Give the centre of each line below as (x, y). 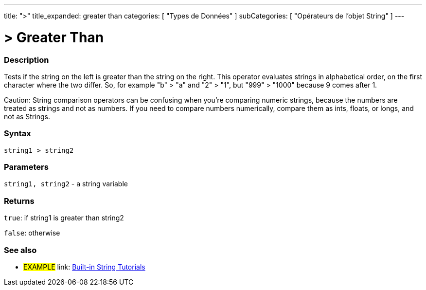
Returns (19, 201)
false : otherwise (32, 233)
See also (20, 250)
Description (27, 60)
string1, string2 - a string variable (66, 184)
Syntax (18, 134)
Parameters (26, 167)
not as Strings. (27, 116)
